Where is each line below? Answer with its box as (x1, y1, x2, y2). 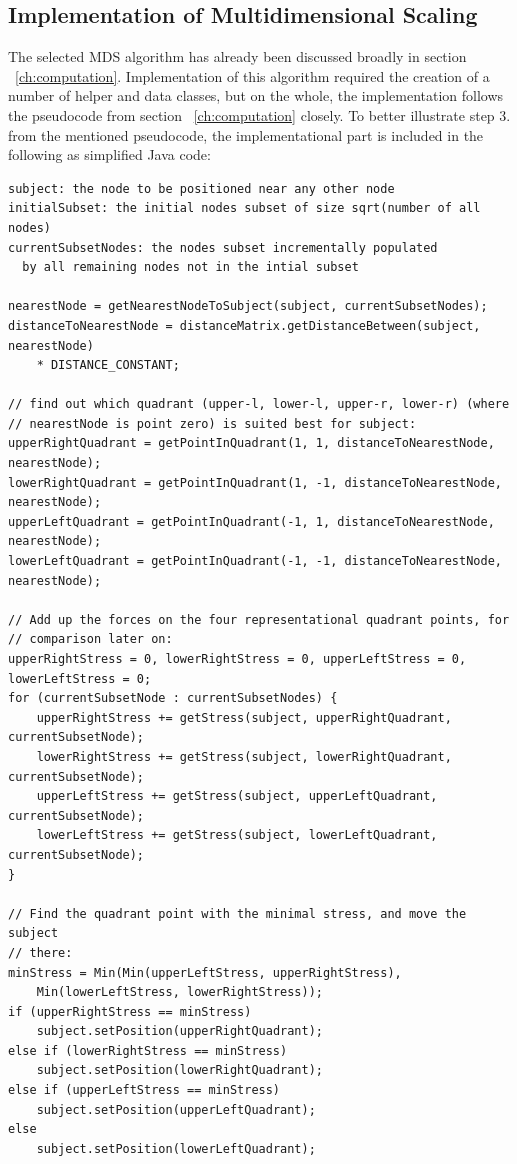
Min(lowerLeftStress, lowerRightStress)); (36, 985, 323, 1000)
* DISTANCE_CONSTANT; (36, 358, 180, 373)
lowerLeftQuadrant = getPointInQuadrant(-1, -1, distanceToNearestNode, (8, 554, 502, 569)
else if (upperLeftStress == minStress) (8, 1083, 281, 1098)
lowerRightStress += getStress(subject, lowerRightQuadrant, (36, 749, 452, 764)
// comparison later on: (8, 632, 173, 647)
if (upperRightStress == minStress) (8, 1004, 252, 1019)
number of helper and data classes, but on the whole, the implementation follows (8, 85, 504, 106)
